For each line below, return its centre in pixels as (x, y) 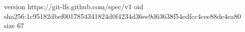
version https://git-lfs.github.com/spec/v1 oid (74, 6)
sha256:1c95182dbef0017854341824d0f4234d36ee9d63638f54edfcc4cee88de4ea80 (122, 16)
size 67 (14, 25)
